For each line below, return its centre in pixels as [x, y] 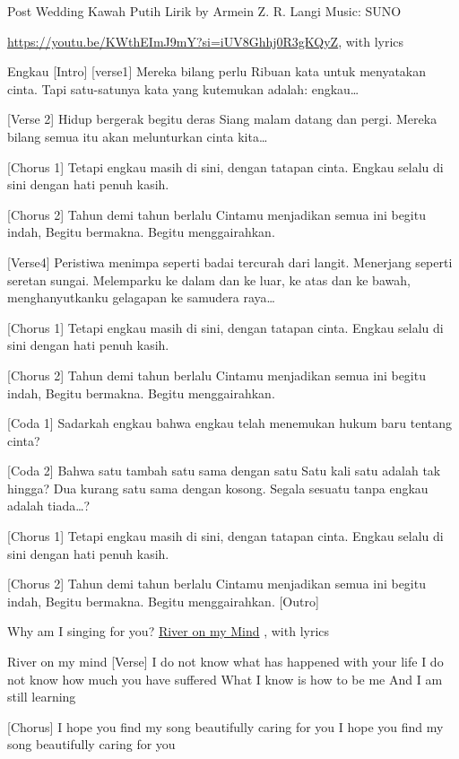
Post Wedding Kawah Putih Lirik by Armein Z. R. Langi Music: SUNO [204, 11]
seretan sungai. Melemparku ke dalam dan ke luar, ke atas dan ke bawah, [209, 279]
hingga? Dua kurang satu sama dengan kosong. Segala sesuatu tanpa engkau [218, 488]
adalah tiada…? [49, 506]
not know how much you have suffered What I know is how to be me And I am [225, 679]
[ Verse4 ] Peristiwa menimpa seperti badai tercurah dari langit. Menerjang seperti [230, 262]
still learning [42, 697]
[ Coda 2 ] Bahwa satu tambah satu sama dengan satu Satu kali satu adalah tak [224, 471]
